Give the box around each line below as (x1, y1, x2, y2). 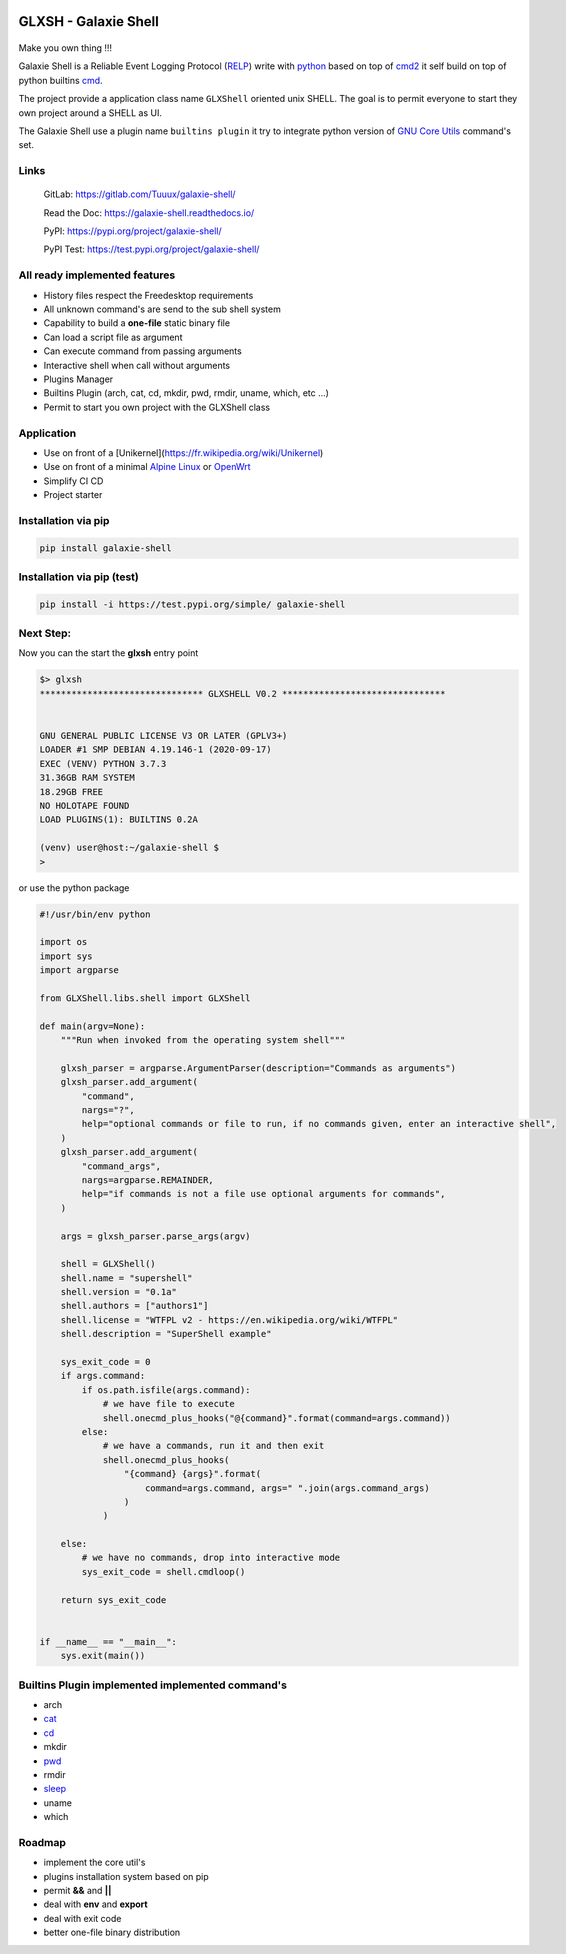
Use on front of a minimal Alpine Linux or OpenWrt (43, 461, 251, 473)
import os (39, 936, 88, 948)
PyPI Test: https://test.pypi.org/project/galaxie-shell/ (43, 243, 260, 255)
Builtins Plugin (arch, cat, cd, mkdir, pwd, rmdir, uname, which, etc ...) (43, 387, 330, 399)
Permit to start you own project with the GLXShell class (43, 401, 271, 413)
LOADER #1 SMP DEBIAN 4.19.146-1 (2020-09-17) (39, 744, 272, 755)
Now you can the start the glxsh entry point (18, 647, 199, 659)
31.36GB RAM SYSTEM (39, 772, 135, 784)
